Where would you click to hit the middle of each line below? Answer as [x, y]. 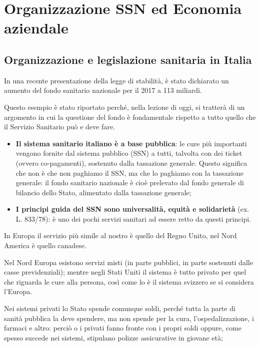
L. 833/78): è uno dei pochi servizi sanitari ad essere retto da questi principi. [133, 218]
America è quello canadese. [45, 245]
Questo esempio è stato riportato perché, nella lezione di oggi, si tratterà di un [124, 107]
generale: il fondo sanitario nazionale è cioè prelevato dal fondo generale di [130, 182]
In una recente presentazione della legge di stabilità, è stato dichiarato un [116, 80]
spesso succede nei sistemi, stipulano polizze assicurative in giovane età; [113, 337]
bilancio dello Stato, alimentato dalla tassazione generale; [103, 192]
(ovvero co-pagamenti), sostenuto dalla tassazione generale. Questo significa [131, 163]
